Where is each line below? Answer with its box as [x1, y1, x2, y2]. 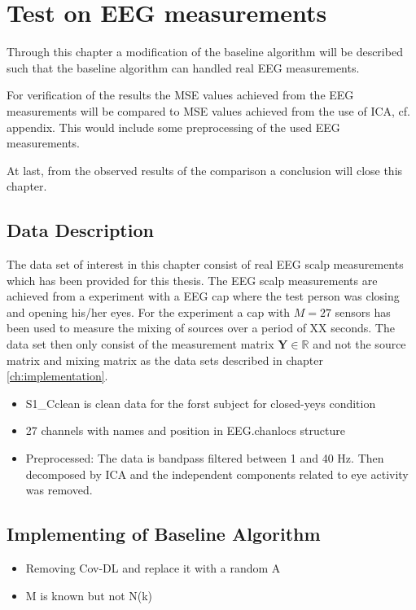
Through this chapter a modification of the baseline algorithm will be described [7, 43, 403, 60]
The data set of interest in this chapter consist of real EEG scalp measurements [7, 256, 404, 273]
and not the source [313, 336, 406, 353]
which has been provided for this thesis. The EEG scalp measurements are [7, 271, 378, 288]
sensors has [335, 303, 391, 320]
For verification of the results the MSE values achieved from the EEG [7, 86, 354, 103]
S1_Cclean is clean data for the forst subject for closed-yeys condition [25, 394, 376, 411]
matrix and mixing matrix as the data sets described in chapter [7, 351, 323, 368]
